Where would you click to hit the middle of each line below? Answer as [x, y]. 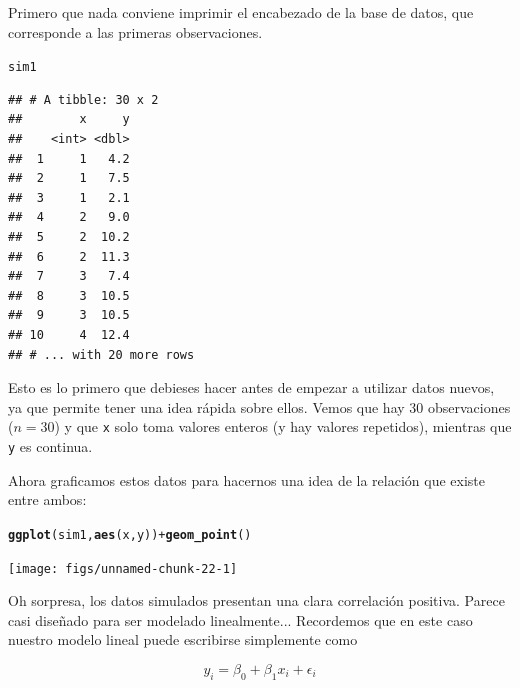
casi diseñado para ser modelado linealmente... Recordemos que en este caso [240, 619]
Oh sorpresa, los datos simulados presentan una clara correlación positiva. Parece [256, 600]
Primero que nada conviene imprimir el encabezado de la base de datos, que [241, 12]
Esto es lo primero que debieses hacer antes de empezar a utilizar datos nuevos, [251, 387]
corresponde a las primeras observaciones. [135, 31]
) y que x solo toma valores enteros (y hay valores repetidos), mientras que [283, 426]
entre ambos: [47, 499]
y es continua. [50, 446]
